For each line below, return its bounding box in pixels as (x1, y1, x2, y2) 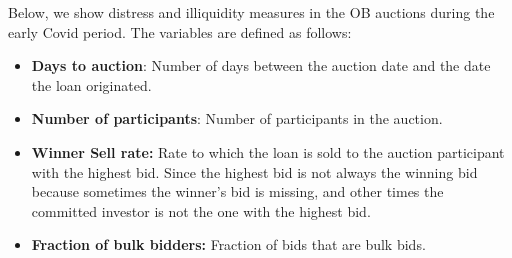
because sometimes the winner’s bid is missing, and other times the (31, 181, 444, 202)
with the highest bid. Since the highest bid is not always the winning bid (31, 161, 478, 182)
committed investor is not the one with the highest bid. (31, 200, 371, 221)
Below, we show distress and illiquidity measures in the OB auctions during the (8, 2, 495, 22)
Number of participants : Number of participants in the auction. (31, 108, 443, 129)
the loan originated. (31, 74, 152, 95)
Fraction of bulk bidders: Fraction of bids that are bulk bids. (31, 234, 426, 255)
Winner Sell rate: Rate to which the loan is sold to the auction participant (31, 141, 505, 162)
